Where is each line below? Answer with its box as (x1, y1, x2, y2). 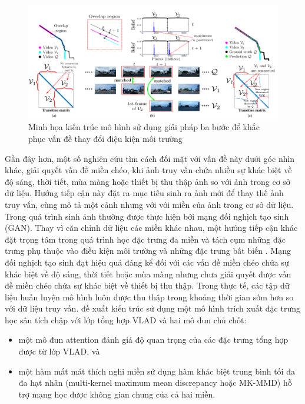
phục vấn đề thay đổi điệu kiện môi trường (28, 132, 183, 144)
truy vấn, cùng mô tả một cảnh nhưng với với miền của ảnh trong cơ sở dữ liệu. (5, 198, 294, 210)
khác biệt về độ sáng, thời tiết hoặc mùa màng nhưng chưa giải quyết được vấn (5, 267, 291, 280)
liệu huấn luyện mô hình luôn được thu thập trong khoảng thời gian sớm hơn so (5, 290, 294, 303)
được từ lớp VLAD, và (18, 345, 100, 357)
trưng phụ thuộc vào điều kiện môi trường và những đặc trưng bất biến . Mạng (5, 244, 291, 257)
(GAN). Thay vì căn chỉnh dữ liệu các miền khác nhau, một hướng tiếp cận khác (5, 221, 298, 234)
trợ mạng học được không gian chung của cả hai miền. (18, 388, 216, 400)
